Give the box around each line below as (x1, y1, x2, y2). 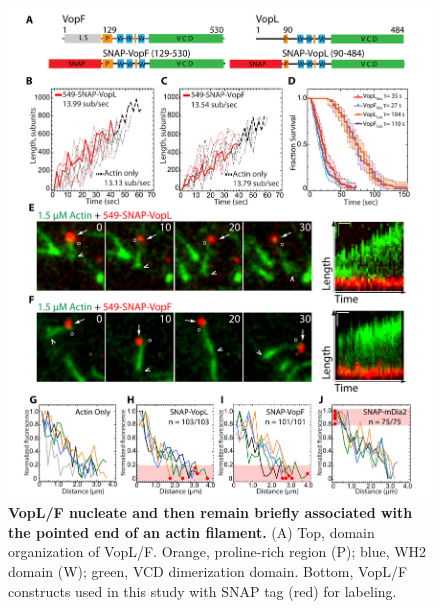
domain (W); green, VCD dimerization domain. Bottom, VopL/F (8, 560, 408, 581)
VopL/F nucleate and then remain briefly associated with (8, 502, 413, 523)
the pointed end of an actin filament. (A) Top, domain (8, 521, 375, 542)
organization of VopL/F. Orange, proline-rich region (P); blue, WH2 (8, 541, 427, 562)
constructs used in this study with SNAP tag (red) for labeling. (8, 580, 397, 601)
